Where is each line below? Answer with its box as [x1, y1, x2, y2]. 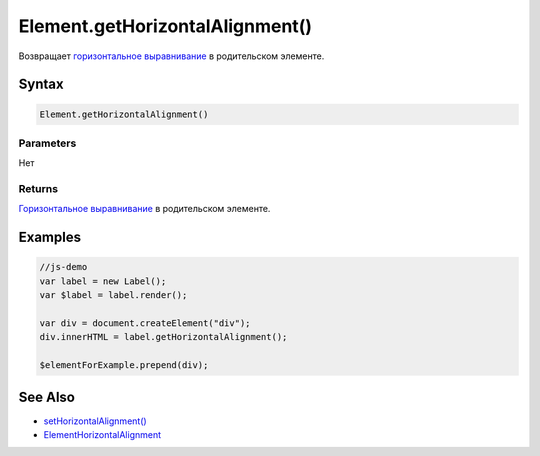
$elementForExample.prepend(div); [39, 360, 209, 371]
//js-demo [39, 261, 88, 273]
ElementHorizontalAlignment [43, 429, 162, 441]
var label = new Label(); [39, 275, 167, 287]
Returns [18, 182, 59, 196]
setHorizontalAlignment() [43, 415, 147, 427]
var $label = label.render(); [39, 290, 188, 301]
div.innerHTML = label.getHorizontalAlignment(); [39, 331, 288, 343]
